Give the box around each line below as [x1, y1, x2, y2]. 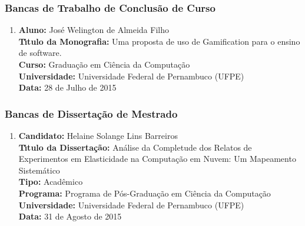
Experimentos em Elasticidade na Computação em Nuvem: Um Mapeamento [18, 152, 296, 165]
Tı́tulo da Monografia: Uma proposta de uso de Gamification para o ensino [18, 35, 300, 47]
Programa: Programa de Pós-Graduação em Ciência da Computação [18, 187, 271, 199]
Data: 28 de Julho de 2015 [18, 81, 117, 94]
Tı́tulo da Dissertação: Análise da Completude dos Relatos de [18, 141, 252, 153]
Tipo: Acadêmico [18, 175, 83, 188]
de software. [18, 46, 62, 59]
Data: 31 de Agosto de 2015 [18, 210, 122, 222]
